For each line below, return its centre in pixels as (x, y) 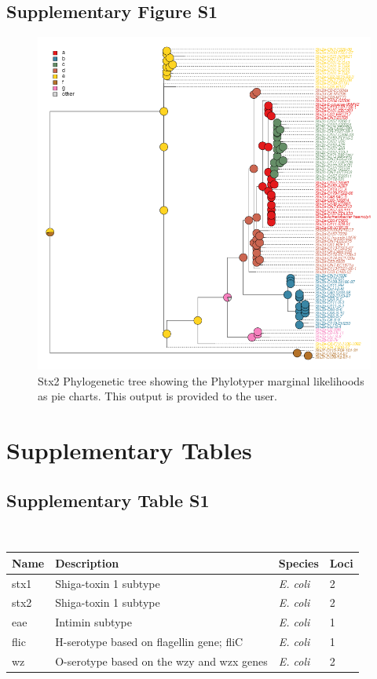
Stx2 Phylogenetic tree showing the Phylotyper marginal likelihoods (201, 380)
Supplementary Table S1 (108, 500)
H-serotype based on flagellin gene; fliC (149, 642)
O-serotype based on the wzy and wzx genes (161, 661)
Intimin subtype (93, 622)
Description (87, 562)
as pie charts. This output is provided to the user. (158, 396)
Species (298, 562)
